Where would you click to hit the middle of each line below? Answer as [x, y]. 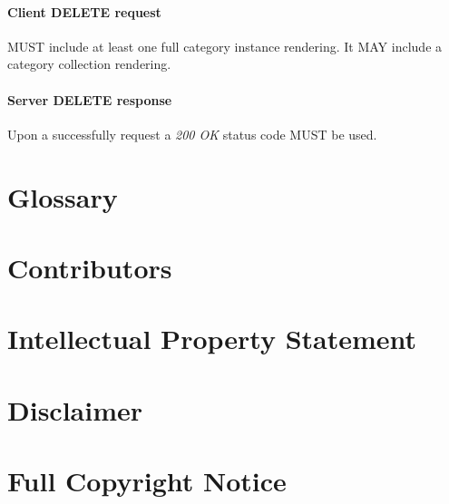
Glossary [63, 196]
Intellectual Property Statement [212, 339]
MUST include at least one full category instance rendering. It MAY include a [225, 46]
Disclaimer [75, 409]
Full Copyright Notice [147, 481]
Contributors [90, 267]
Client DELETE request [84, 11]
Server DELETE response [90, 99]
